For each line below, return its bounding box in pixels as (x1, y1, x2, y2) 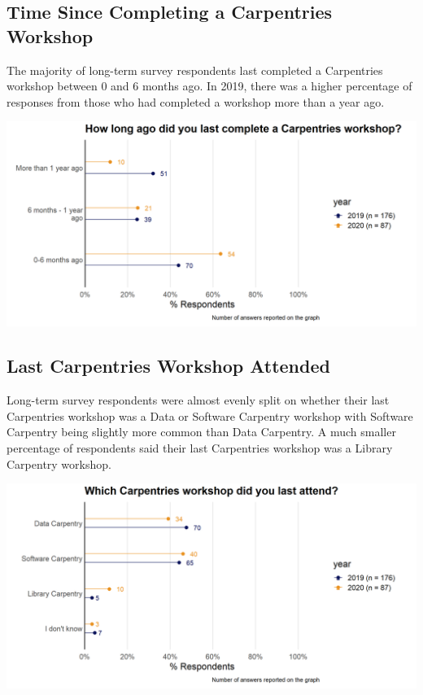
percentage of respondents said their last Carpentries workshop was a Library (7, 439, 393, 456)
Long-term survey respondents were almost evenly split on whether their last (7, 391, 390, 409)
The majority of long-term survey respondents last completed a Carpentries (7, 61, 383, 78)
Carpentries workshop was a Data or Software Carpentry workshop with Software (7, 407, 413, 424)
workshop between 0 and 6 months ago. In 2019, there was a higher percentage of (7, 77, 412, 94)
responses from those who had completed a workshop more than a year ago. (7, 93, 385, 110)
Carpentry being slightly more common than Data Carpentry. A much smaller (7, 423, 396, 440)
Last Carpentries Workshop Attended (7, 353, 330, 378)
